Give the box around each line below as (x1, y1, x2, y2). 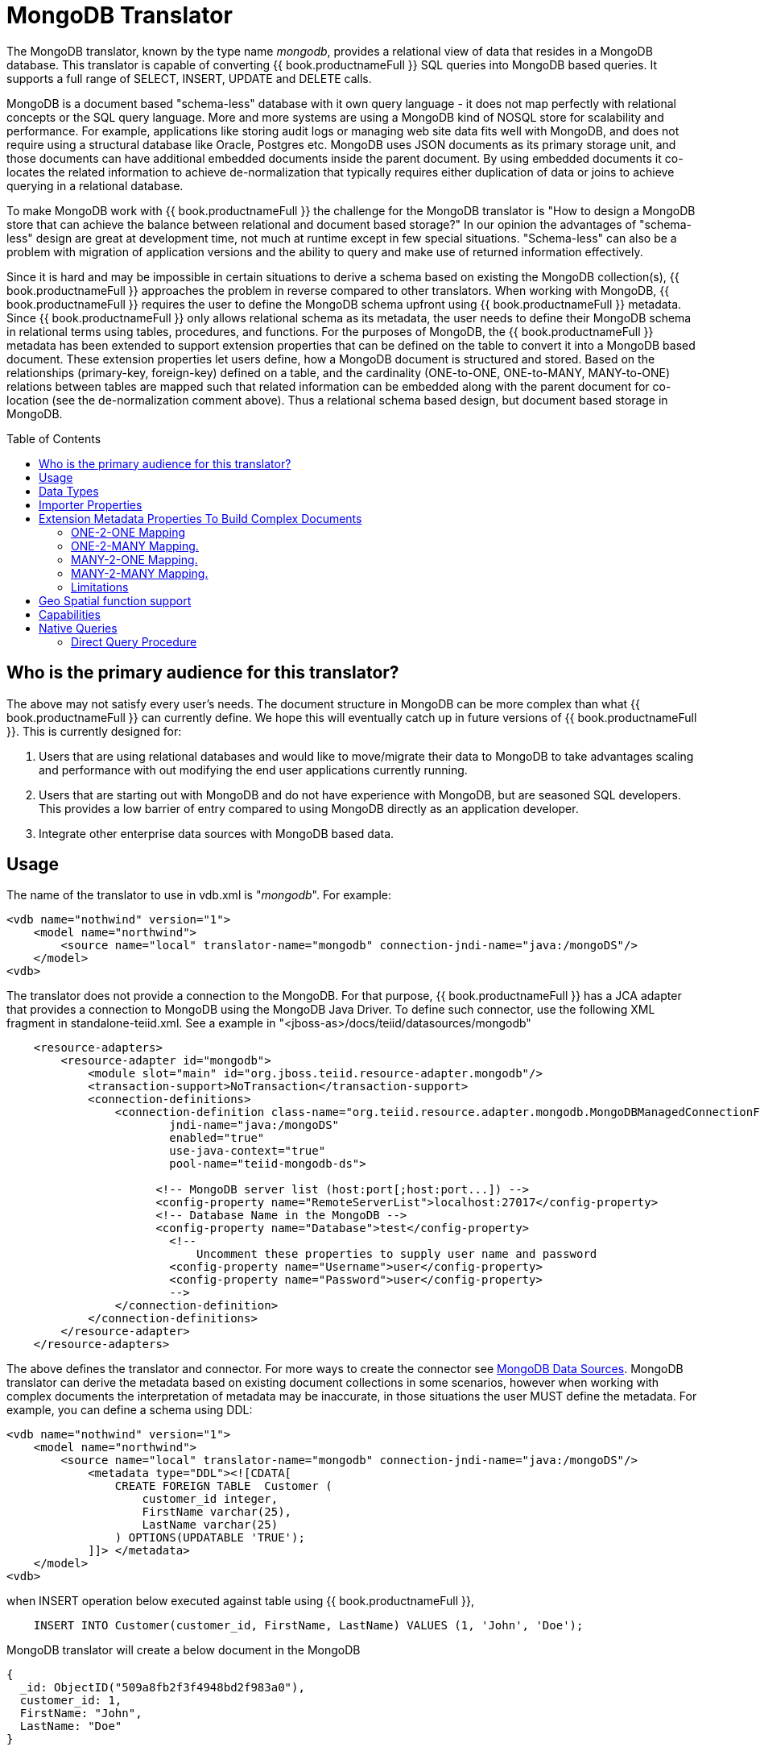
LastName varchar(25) (142, 1518, 279, 1532)
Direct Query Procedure (71, 634, 197, 649)
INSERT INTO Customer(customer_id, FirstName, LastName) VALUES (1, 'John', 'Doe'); (33, 1619, 584, 1633)
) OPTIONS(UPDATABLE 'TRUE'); (114, 1531, 305, 1545)
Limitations (71, 579, 129, 594)
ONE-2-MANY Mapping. (71, 538, 199, 553)
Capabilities (39, 607, 101, 621)
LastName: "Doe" (19, 1720, 122, 1733)
